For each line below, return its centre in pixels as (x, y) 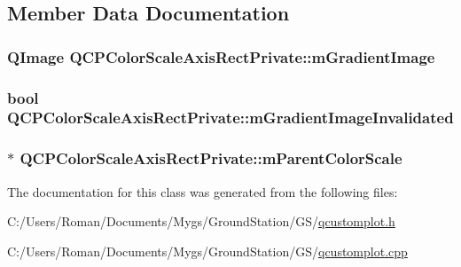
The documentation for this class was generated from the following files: (203, 191)
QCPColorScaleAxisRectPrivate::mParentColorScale (211, 158)
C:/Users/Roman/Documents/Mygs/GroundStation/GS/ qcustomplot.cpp (207, 251)
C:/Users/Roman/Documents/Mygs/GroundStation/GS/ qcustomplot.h (201, 221)
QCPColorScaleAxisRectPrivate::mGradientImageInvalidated (230, 118)
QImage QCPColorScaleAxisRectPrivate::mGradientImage (221, 56)
